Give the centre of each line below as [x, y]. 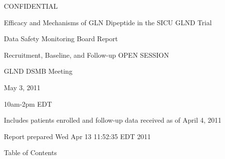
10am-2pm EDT [28, 103]
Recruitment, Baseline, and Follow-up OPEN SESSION [87, 55]
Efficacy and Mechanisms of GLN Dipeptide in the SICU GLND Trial [108, 22]
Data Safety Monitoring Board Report [61, 39]
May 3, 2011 [22, 87]
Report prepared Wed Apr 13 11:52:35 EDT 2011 [78, 136]
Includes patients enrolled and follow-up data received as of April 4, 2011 [113, 120]
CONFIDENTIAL [31, 6]
